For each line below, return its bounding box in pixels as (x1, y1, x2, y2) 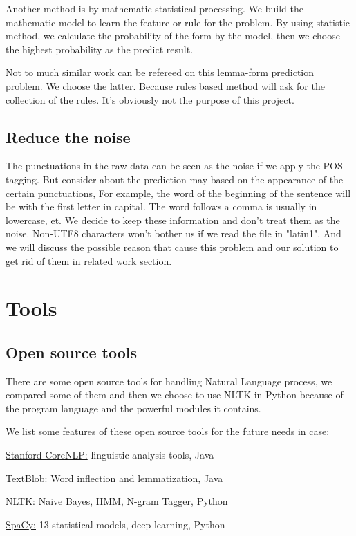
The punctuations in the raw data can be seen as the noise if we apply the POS (6, 158, 343, 173)
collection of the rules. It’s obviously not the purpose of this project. (6, 92, 294, 107)
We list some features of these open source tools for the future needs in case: (6, 424, 330, 438)
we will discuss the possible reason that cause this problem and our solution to (6, 239, 339, 254)
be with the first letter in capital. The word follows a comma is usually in (6, 199, 317, 214)
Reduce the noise (6, 126, 131, 147)
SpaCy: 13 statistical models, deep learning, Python (6, 517, 225, 531)
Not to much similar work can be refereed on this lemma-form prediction (6, 65, 315, 80)
